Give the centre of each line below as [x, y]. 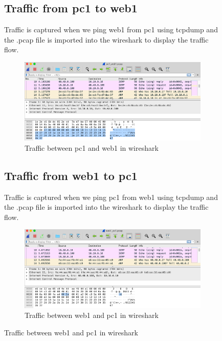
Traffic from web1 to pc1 [71, 175]
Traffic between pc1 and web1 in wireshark [92, 147]
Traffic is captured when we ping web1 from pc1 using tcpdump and [111, 29]
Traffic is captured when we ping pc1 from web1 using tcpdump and [111, 197]
